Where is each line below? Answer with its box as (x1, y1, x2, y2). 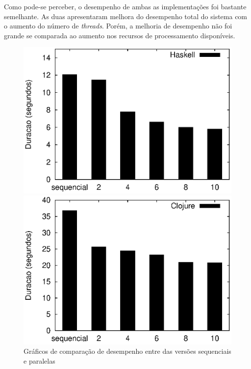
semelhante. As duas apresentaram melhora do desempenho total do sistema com (4, 11, 248, 21)
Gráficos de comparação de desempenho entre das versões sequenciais (24, 346, 231, 356)
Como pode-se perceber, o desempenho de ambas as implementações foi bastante (4, 1, 247, 11)
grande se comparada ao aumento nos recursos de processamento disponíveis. (4, 30, 235, 40)
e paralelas (24, 355, 55, 366)
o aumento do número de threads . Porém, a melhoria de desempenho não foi (4, 21, 232, 31)
